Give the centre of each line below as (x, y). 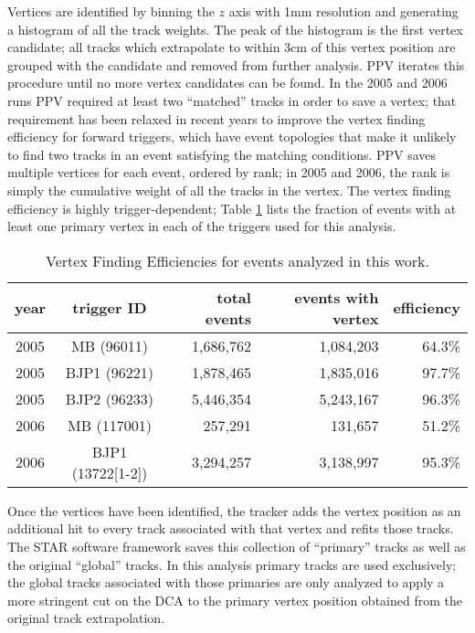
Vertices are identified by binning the (111, 11)
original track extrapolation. (86, 618)
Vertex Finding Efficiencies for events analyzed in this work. (237, 260)
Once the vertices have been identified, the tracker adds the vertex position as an (234, 510)
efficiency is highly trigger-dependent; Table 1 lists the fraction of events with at (232, 208)
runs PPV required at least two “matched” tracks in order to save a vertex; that (232, 100)
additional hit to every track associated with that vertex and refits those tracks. (231, 528)
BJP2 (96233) (110, 398)
